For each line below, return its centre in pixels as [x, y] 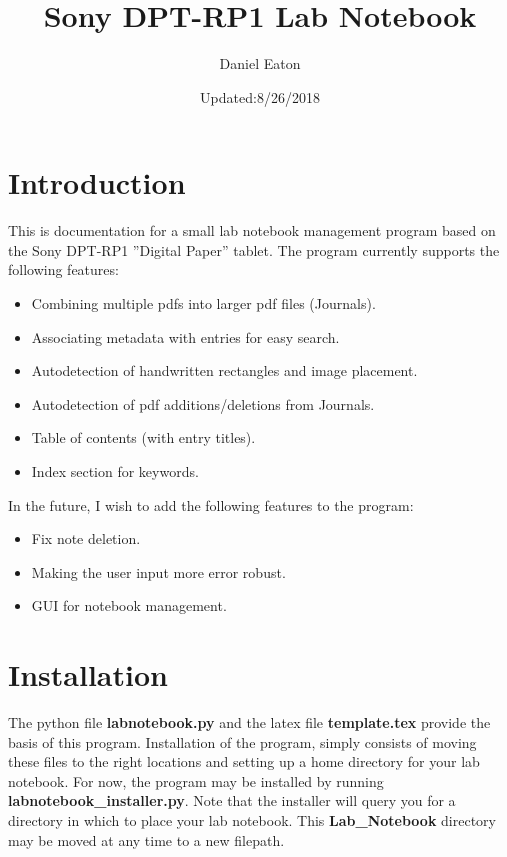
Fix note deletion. [86, 538]
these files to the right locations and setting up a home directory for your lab [244, 761]
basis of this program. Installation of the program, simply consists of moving [242, 741]
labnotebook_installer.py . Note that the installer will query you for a [232, 800]
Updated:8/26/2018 [260, 96]
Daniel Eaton [260, 63]
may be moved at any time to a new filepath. [146, 839]
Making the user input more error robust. [158, 571]
